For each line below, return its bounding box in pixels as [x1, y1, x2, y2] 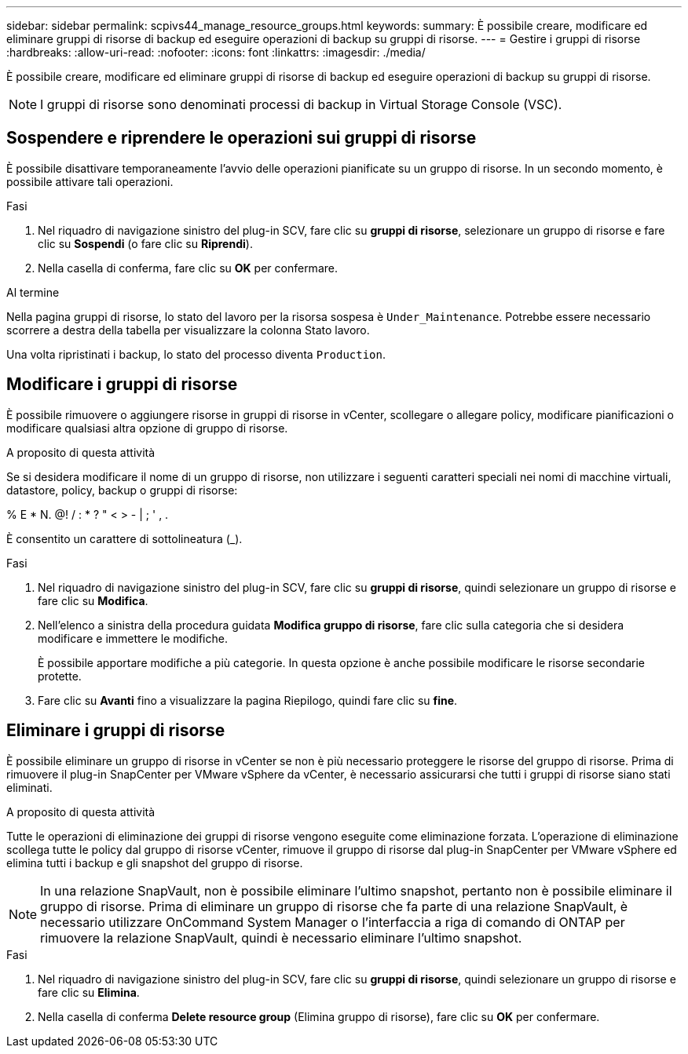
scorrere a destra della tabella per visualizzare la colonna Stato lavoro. [6, 323, 370, 337]
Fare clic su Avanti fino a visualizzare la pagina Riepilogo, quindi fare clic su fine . [38, 693, 458, 707]
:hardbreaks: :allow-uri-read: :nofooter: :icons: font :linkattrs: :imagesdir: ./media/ [6, 46, 426, 59]
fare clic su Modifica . [38, 593, 148, 607]
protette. [38, 669, 82, 683]
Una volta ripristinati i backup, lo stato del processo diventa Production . [6, 347, 386, 361]
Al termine [6, 285, 60, 299]
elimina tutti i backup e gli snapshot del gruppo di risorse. [6, 855, 303, 870]
